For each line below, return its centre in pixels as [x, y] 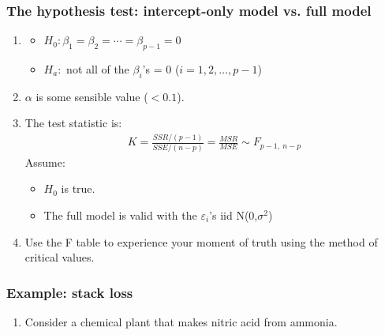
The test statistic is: [73, 123]
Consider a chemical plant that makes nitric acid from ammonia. [181, 321]
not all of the [98, 69]
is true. [78, 188]
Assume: [45, 162]
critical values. [60, 257]
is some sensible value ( [92, 96]
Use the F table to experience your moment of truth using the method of [201, 241]
